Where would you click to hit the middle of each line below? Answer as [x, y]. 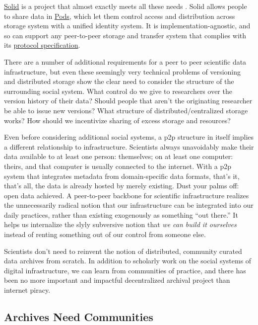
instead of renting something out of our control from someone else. [105, 234]
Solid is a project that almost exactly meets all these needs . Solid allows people [126, 6]
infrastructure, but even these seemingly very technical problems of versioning [123, 71]
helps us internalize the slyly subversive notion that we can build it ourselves [120, 224]
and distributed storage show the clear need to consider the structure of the [119, 81]
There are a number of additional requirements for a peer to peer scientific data [125, 61]
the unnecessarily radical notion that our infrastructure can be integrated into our [129, 205]
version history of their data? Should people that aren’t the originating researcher [128, 101]
